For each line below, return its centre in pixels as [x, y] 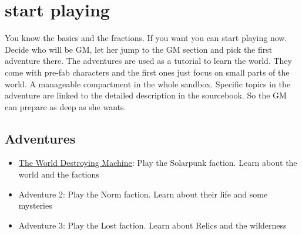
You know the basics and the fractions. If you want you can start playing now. [146, 38]
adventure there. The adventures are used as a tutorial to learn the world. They [148, 61]
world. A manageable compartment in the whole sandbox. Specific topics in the [147, 84]
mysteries [35, 205]
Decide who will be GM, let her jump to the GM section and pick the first [139, 49]
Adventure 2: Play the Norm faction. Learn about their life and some [143, 194]
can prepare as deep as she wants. [66, 106]
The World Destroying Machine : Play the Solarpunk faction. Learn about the [158, 163]
